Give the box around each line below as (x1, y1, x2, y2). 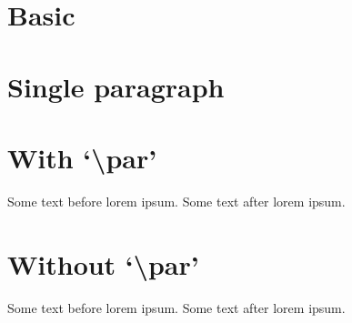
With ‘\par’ (7, 138, 157, 176)
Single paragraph (7, 67, 225, 105)
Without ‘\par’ (7, 245, 199, 282)
